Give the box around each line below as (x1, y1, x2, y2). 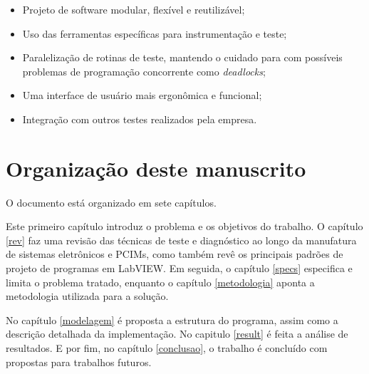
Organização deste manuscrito (6, 153, 306, 182)
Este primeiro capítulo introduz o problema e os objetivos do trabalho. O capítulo (6, 219, 363, 234)
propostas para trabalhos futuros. (6, 354, 152, 369)
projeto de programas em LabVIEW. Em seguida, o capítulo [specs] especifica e (6, 261, 353, 276)
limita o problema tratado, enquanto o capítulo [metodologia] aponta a (6, 274, 315, 289)
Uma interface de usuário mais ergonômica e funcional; (22, 88, 262, 103)
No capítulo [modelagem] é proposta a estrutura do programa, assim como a (6, 312, 338, 327)
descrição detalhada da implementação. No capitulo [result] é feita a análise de (6, 326, 348, 341)
